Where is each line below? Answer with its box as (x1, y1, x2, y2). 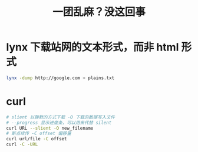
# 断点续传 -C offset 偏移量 (6, 130, 72, 137)
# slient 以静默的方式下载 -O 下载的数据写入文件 (6, 114, 115, 120)
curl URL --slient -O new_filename (6, 125, 94, 131)
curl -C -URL (6, 141, 38, 147)
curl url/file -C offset (6, 136, 67, 142)
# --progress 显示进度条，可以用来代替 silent (6, 120, 112, 126)
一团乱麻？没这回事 (52, 5, 146, 19)
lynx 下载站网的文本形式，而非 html (6, 40, 179, 54)
